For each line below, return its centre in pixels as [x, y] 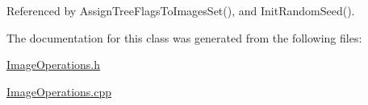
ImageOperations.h [54, 65]
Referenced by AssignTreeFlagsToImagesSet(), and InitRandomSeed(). [181, 10]
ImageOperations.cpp [59, 91]
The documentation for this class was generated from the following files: [184, 37]
